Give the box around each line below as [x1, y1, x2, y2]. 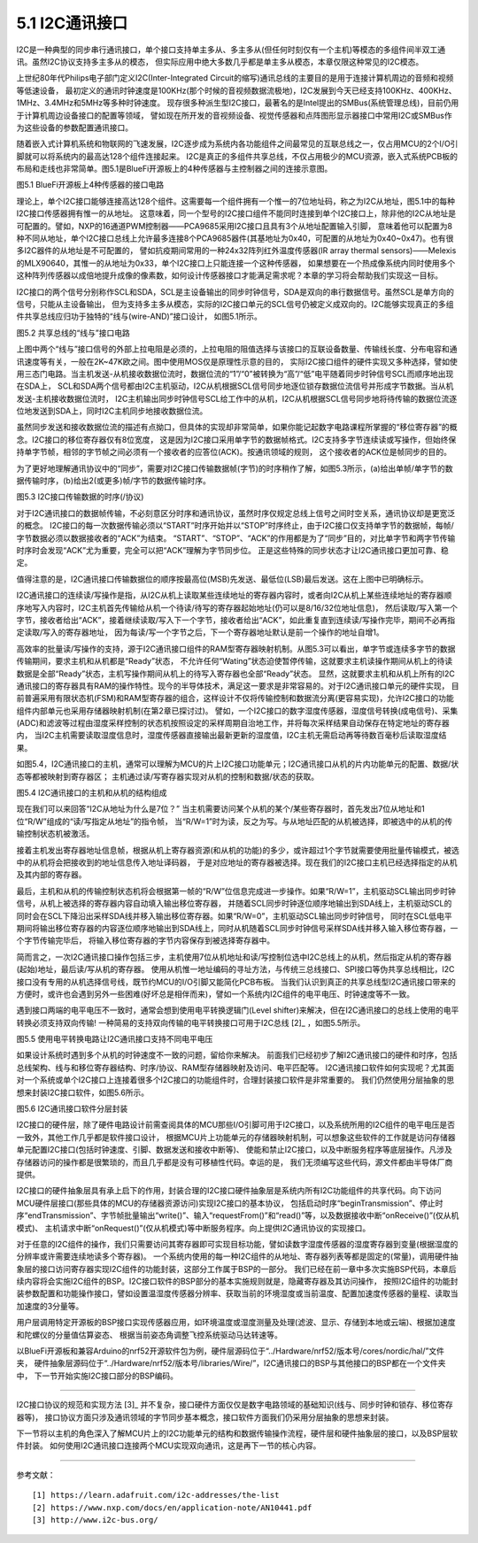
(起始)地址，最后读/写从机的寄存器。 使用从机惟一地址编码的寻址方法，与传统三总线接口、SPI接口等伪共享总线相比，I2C [16, 964, 455, 975]
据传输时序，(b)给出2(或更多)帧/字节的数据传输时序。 [16, 475, 212, 486]
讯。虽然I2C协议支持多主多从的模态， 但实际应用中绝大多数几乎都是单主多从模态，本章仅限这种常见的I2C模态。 [16, 56, 424, 66]
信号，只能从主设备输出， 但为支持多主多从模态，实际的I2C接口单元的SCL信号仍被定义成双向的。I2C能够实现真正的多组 [16, 298, 455, 309]
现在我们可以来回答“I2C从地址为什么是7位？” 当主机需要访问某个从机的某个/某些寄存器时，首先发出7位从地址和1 [16, 804, 425, 814]
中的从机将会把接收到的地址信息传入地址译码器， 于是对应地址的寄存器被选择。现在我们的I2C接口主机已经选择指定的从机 [16, 857, 458, 868]
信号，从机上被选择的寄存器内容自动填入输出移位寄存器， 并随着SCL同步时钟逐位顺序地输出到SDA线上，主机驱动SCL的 [16, 899, 452, 909]
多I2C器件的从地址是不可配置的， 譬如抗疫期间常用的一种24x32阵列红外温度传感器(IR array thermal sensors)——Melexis [16, 245, 457, 256]
